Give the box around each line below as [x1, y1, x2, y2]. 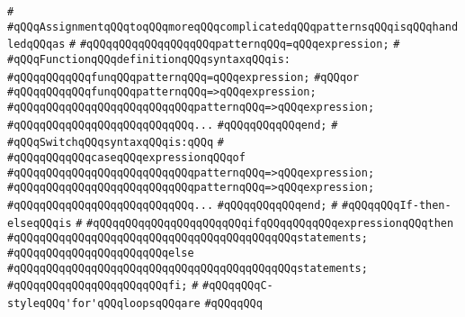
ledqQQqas [7, 38, 66, 51]
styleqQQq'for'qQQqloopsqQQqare [7, 296, 201, 310]
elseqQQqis [7, 216, 72, 230]
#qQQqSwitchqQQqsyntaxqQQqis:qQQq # [7, 136, 224, 149]
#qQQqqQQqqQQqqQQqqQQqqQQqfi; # [7, 279, 199, 293]
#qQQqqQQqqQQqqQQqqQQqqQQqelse [7, 246, 194, 259]
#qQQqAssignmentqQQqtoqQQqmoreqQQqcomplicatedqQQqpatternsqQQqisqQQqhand [7, 20, 459, 33]
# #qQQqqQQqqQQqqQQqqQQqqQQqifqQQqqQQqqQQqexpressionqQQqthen [76, 216, 454, 230]
